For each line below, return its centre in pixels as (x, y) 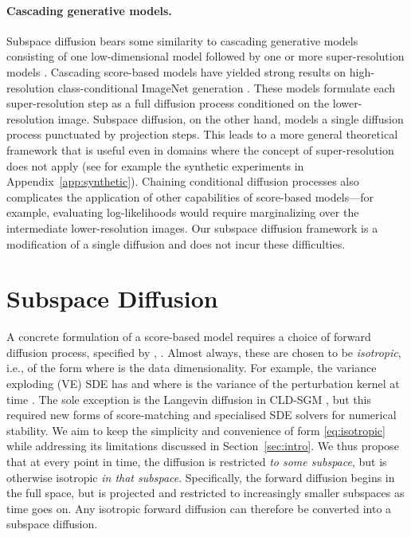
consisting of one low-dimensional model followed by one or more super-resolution (205, 56)
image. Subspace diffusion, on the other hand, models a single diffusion (231, 118)
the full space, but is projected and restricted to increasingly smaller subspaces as (205, 493)
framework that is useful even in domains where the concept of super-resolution (200, 149)
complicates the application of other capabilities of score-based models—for (190, 196)
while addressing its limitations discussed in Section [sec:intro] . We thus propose (203, 446)
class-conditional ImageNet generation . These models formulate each (227, 87)
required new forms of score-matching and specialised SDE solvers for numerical (202, 415)
